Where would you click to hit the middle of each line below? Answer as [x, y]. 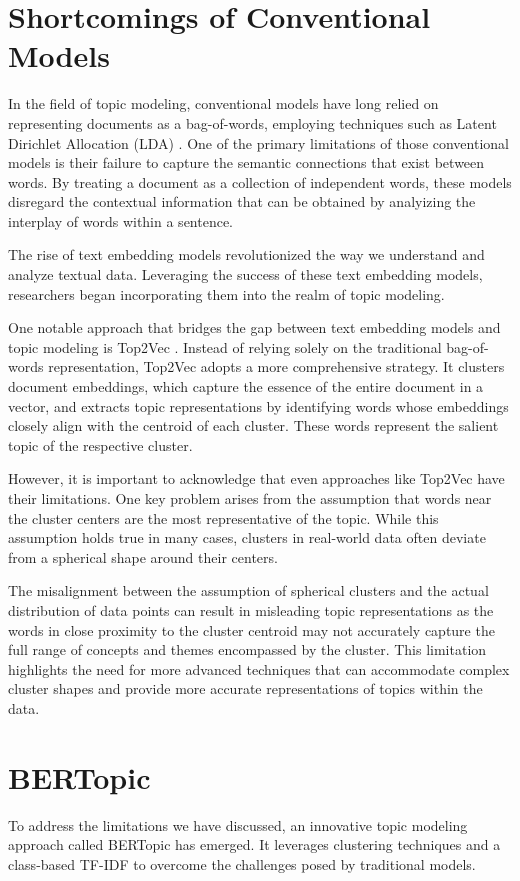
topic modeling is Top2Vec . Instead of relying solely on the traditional [225, 346]
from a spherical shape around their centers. [143, 556]
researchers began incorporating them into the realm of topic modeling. [226, 293]
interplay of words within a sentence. [121, 220]
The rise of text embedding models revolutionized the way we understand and [246, 254]
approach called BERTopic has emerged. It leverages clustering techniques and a [254, 844]
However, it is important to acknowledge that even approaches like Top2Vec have [256, 478]
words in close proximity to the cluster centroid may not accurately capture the [251, 629]
